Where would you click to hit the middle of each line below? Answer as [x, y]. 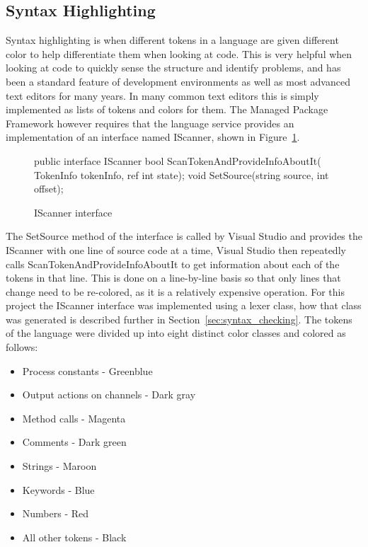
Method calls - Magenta [74, 418]
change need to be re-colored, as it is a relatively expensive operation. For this [176, 291]
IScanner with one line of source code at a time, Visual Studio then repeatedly [176, 249]
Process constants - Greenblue [87, 370]
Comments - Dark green [74, 442]
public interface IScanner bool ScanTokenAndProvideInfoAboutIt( [178, 160]
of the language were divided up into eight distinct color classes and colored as [176, 333]
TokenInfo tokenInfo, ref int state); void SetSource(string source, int [182, 174]
